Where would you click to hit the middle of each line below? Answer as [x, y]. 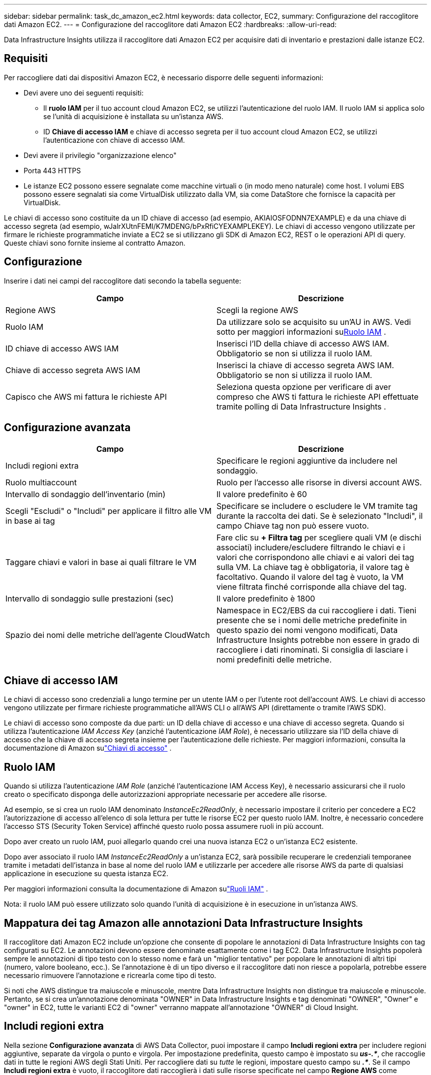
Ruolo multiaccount [41, 482]
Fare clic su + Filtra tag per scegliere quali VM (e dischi [319, 537]
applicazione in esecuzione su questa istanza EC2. [86, 874]
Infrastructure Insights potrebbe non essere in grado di [318, 640]
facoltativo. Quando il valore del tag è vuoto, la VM [310, 577]
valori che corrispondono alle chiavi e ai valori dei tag [315, 557]
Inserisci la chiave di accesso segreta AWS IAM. [305, 365]
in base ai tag [30, 521]
